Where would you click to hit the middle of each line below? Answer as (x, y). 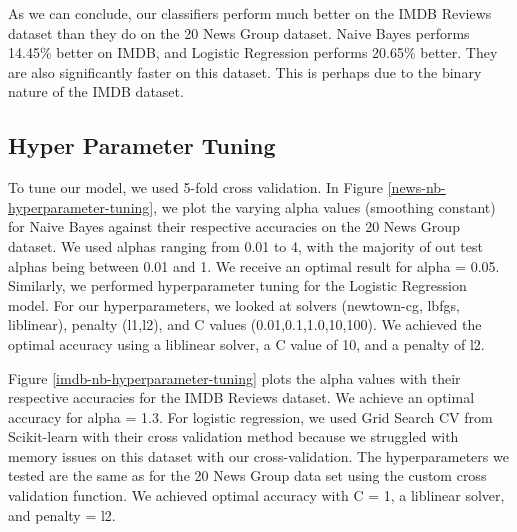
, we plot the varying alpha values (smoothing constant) (324, 206)
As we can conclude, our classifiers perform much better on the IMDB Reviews (250, 13)
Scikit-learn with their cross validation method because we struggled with (233, 436)
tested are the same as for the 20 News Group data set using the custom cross (247, 475)
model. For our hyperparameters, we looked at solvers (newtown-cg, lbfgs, (234, 304)
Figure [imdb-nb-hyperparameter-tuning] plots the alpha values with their (234, 377)
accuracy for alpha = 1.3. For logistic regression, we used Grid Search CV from (250, 416)
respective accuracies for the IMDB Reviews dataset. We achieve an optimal (241, 397)
